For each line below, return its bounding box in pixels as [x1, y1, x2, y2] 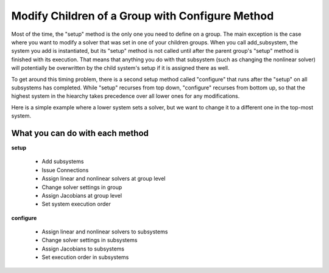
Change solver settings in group [41, 183, 122, 191]
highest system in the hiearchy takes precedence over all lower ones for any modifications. [11, 92, 240, 100]
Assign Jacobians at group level [41, 192, 122, 199]
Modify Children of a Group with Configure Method [11, 9, 274, 22]
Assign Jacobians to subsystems [41, 245, 125, 252]
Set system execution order [41, 201, 111, 208]
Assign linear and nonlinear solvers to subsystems [41, 228, 168, 235]
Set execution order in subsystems [41, 254, 129, 261]
